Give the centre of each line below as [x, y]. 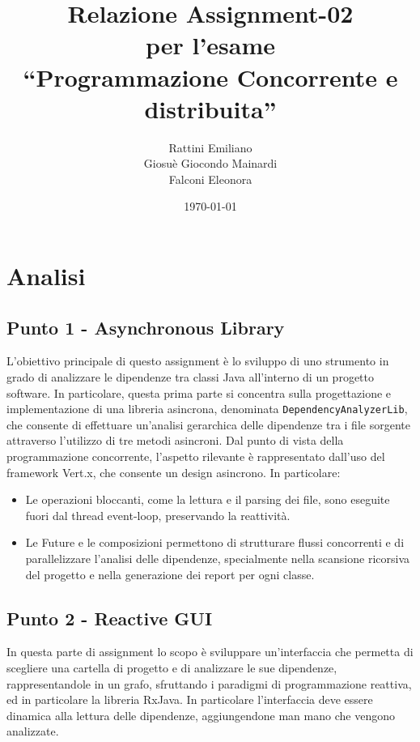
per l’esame [210, 45]
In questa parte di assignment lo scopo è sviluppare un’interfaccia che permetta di [210, 652]
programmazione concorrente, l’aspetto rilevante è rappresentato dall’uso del [196, 456]
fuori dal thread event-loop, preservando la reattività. [158, 515]
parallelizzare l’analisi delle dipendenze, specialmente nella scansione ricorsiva [217, 559]
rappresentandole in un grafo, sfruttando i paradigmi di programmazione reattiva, [209, 683]
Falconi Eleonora [210, 179]
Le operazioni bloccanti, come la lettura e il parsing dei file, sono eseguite [208, 499]
